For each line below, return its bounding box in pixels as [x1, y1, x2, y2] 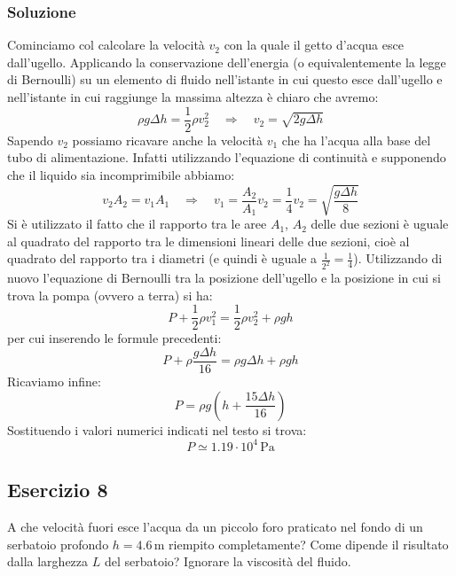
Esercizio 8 [7, 476, 108, 503]
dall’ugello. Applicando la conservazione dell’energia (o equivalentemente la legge [7, 52, 446, 71]
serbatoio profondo [7, 534, 109, 553]
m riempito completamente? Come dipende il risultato [153, 534, 449, 553]
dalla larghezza [7, 552, 89, 571]
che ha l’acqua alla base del [281, 130, 431, 149]
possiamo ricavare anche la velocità [72, 130, 263, 149]
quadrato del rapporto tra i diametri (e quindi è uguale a [7, 249, 318, 268]
